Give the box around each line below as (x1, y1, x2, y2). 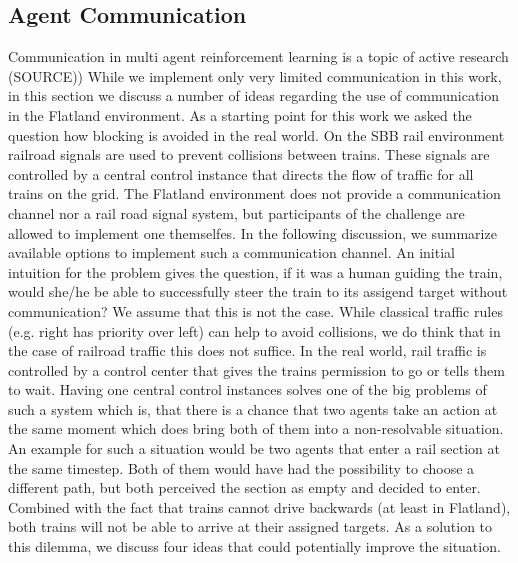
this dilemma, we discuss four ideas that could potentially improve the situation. (8, 536, 501, 557)
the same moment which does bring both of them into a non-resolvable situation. (8, 418, 504, 439)
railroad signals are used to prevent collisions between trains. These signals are (8, 144, 490, 165)
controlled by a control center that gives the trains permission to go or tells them (8, 359, 505, 380)
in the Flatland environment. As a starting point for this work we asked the (8, 104, 472, 125)
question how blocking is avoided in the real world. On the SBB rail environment (8, 124, 505, 145)
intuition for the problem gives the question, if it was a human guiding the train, (8, 261, 503, 282)
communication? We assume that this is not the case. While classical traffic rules (8, 300, 503, 321)
